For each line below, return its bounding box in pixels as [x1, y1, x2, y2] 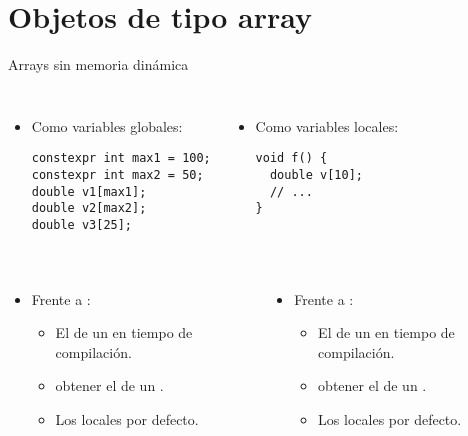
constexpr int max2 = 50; [31, 167, 204, 182]
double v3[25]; [31, 217, 133, 232]
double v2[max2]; [31, 201, 147, 216]
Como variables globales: [31, 115, 183, 136]
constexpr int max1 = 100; [31, 151, 211, 166]
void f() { [255, 151, 328, 166]
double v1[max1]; [31, 184, 147, 199]
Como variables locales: [255, 115, 399, 136]
